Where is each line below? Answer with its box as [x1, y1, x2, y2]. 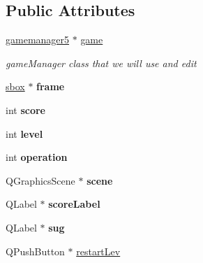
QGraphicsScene [6, 173, 75, 187]
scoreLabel [48, 197, 100, 211]
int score [6, 102, 45, 117]
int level [6, 126, 43, 141]
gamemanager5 [6, 32, 70, 47]
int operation [6, 150, 68, 164]
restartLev [76, 243, 121, 258]
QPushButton [6, 243, 65, 258]
